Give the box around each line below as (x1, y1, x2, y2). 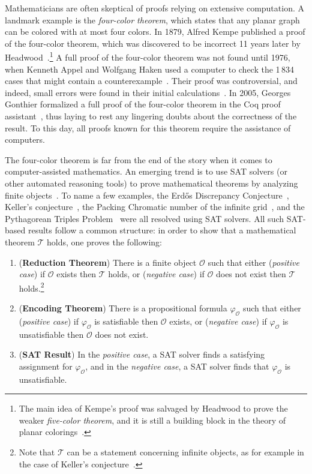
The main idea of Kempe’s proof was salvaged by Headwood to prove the (19, 402, 288, 415)
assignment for (19, 359, 73, 372)
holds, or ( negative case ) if (108, 268, 205, 280)
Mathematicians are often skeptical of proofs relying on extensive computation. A (5, 2, 304, 14)
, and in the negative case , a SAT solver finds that (85, 359, 269, 372)
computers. (5, 133, 46, 146)
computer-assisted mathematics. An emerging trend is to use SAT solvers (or (5, 165, 287, 178)
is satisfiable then (94, 314, 158, 327)
